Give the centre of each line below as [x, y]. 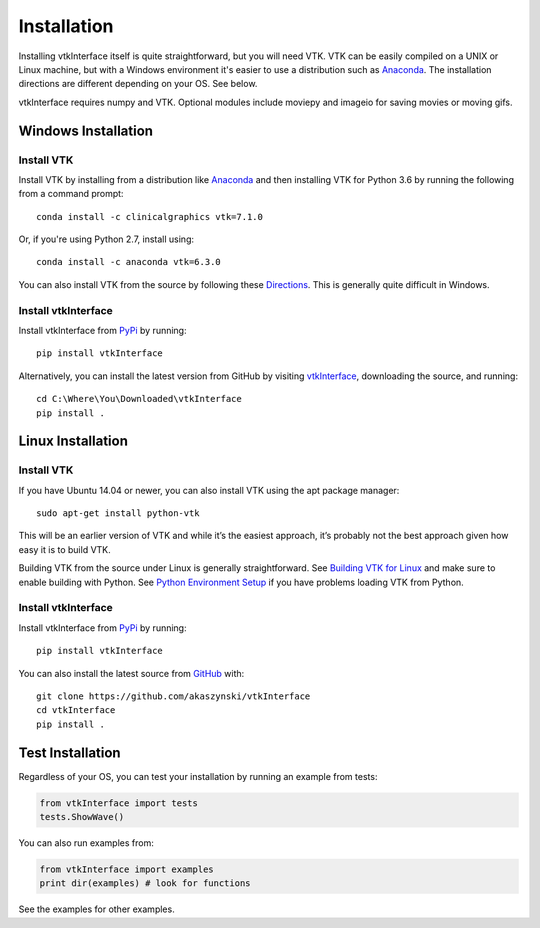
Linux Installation [73, 441]
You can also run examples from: [86, 843]
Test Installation [69, 752]
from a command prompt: [71, 194]
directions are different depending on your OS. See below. [138, 84]
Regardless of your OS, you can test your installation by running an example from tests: [198, 776]
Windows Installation [86, 130]
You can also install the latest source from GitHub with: [131, 673]
